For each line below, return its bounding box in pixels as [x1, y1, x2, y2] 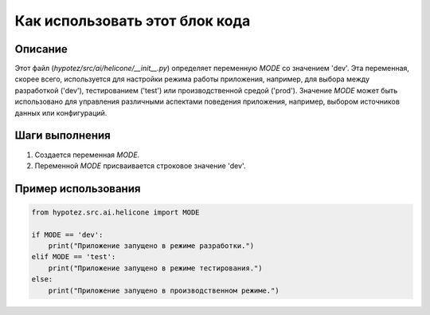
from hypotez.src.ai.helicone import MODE [31, 207, 200, 217]
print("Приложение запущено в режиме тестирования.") [48, 263, 263, 273]
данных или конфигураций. [14, 108, 107, 117]
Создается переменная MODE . [34, 150, 140, 159]
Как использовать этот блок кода [14, 12, 251, 30]
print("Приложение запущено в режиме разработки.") [48, 242, 255, 250]
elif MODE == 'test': [31, 252, 116, 262]
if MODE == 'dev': [31, 230, 104, 239]
